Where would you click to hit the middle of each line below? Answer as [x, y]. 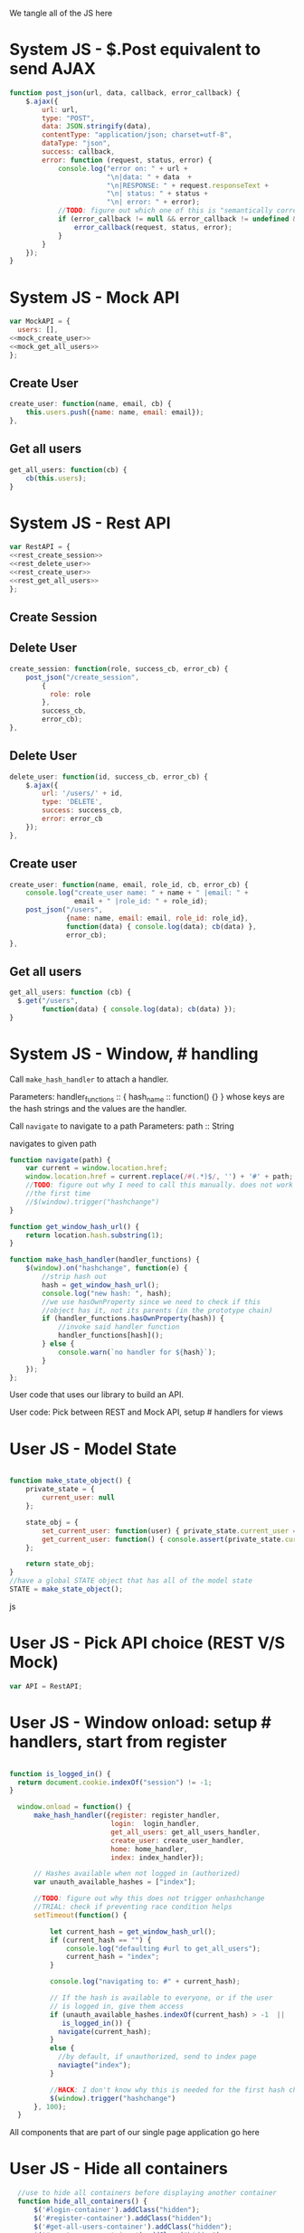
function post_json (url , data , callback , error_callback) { [125, 93]
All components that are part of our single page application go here [134, 2133]
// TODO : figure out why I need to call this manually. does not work [160, 1185]
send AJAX [53, 69]
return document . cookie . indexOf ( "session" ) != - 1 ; [115, 1782]
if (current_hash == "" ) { [100, 1940]
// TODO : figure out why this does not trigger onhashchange [149, 1898]
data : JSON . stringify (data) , [97, 127]
